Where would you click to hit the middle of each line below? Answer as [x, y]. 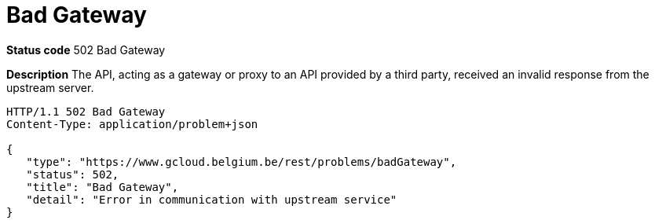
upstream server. [50, 87]
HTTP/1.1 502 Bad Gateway [86, 111]
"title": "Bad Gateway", [102, 187]
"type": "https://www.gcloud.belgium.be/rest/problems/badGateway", [242, 162]
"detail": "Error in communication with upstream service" [212, 199]
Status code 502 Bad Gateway [86, 50]
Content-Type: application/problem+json [132, 124]
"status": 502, [73, 174]
